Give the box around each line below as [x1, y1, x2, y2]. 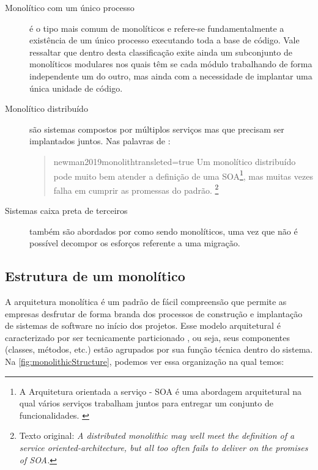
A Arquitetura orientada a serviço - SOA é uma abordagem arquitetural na [19, 384, 301, 397]
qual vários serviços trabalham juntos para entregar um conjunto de [19, 397, 273, 409]
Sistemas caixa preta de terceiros [5, 204, 128, 217]
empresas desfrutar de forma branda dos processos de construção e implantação [5, 307, 303, 320]
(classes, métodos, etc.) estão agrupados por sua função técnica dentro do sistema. [5, 343, 313, 356]
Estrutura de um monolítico [5, 266, 185, 285]
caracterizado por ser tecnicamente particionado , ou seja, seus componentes [5, 331, 290, 343]
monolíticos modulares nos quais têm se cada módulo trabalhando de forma [29, 57, 312, 70]
